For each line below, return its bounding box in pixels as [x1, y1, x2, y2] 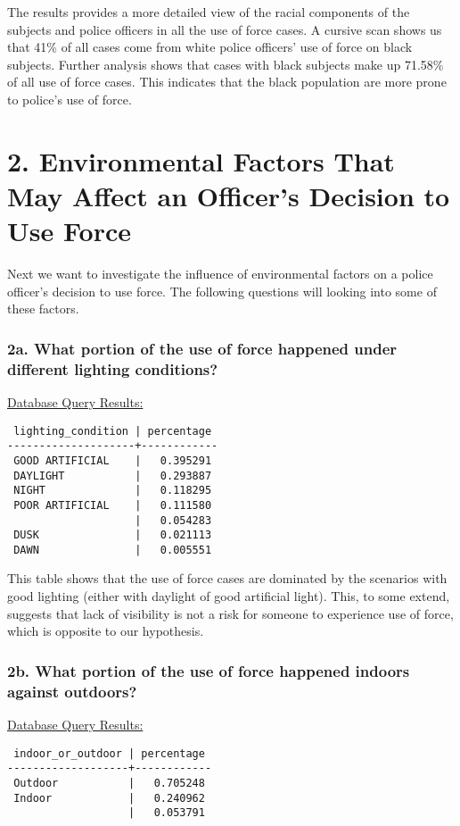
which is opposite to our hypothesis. [7, 622, 204, 640]
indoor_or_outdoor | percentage [13, 747, 205, 760]
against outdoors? [7, 680, 137, 702]
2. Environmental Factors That [7, 142, 395, 179]
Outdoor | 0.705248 [13, 776, 205, 789]
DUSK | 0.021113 [13, 529, 212, 542]
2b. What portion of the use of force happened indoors [7, 659, 410, 681]
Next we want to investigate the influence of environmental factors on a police [7, 264, 433, 283]
